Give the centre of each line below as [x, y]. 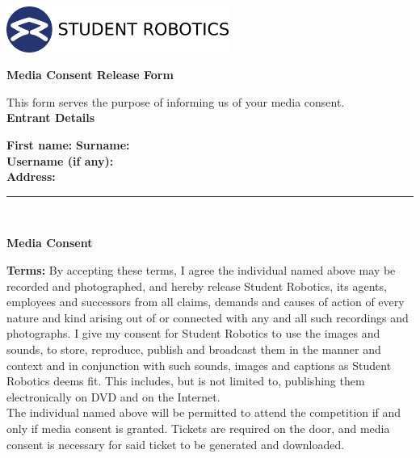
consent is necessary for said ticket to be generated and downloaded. [176, 444]
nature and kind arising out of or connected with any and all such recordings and [208, 317]
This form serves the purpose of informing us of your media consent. [176, 101]
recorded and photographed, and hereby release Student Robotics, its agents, [197, 286]
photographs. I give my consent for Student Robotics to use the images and [193, 333]
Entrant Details [51, 118]
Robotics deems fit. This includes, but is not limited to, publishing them [186, 381]
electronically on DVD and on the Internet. [113, 396]
